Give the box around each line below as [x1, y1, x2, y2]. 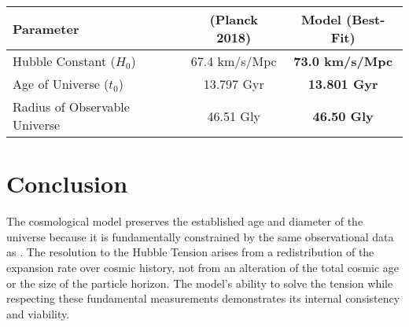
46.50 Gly [312, 106, 374, 125]
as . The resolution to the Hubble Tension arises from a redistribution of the [6, 244, 374, 260]
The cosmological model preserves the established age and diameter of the [6, 213, 363, 230]
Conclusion [6, 167, 128, 200]
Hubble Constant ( [13, 52, 116, 70]
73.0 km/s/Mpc [293, 52, 393, 70]
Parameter [13, 19, 79, 38]
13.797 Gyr [203, 75, 264, 93]
